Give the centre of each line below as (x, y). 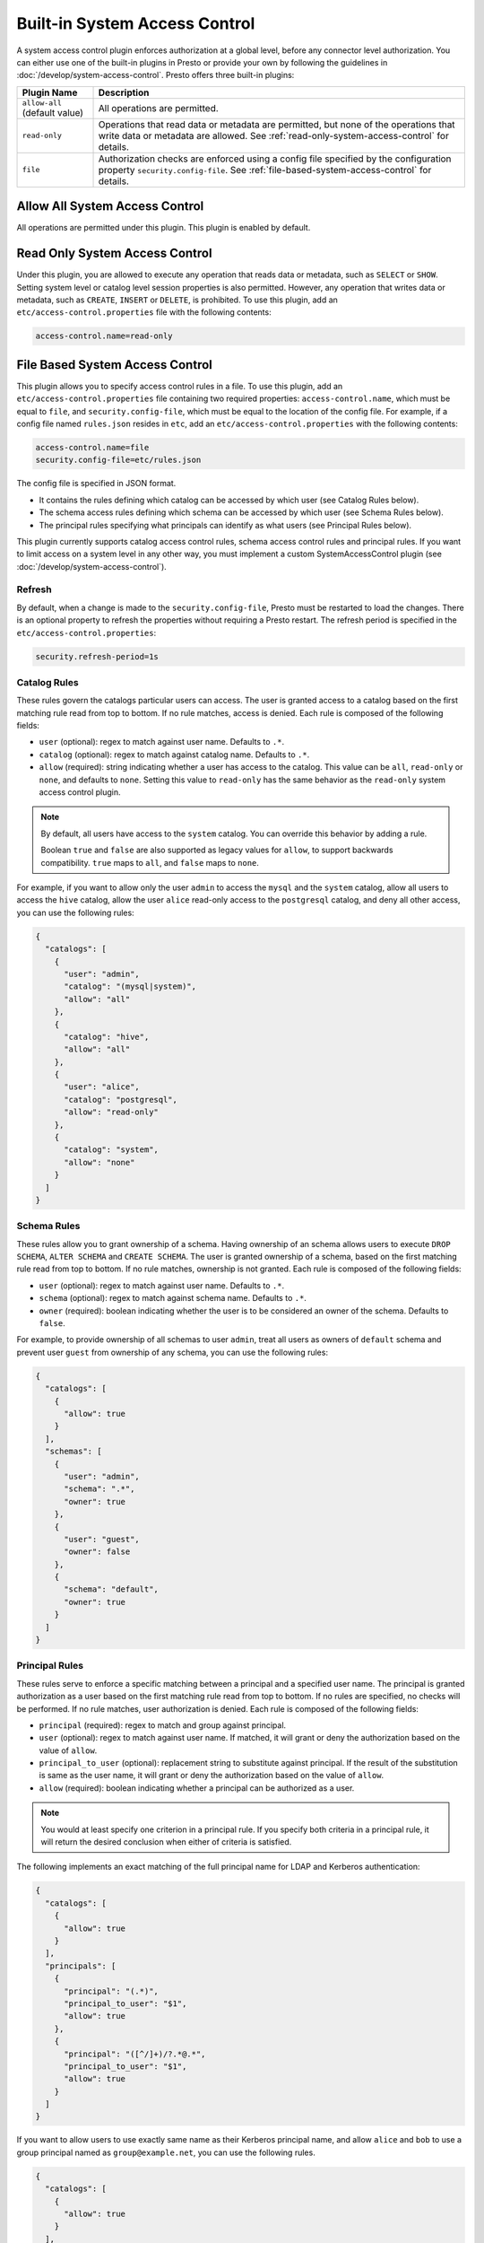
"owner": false (97, 1552)
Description (124, 92)
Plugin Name (50, 92)
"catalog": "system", (111, 1150)
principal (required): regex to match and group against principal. (163, 1725)
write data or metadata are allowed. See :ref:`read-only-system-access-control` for (274, 135)
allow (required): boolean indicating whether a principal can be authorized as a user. (197, 1788)
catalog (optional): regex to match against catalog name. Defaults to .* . (174, 755)
